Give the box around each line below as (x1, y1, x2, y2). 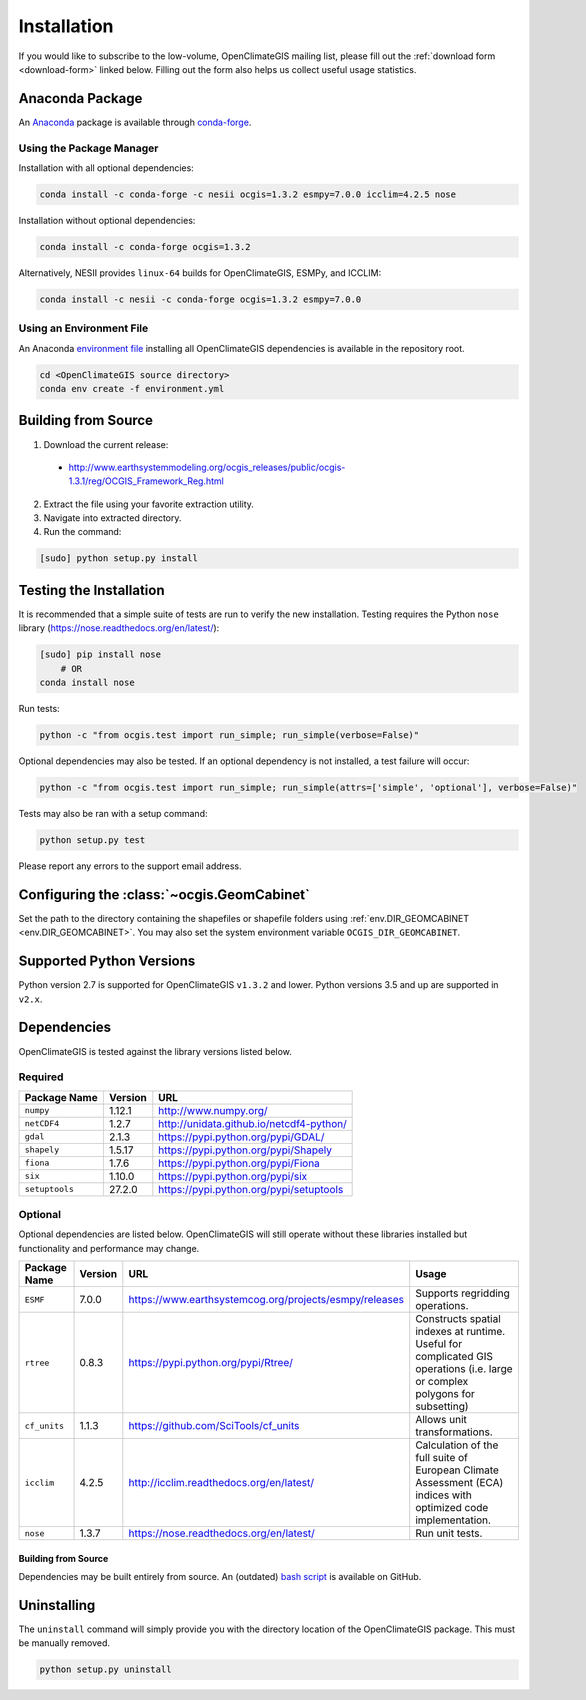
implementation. (415, 1513, 492, 1527)
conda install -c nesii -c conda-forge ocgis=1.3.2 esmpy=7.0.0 (39, 293, 362, 305)
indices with (415, 1488, 472, 1502)
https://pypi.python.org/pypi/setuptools (158, 1182, 344, 1196)
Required (18, 1070, 64, 1084)
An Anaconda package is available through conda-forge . (18, 116, 252, 128)
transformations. (415, 1425, 494, 1439)
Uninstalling (18, 1596, 96, 1614)
